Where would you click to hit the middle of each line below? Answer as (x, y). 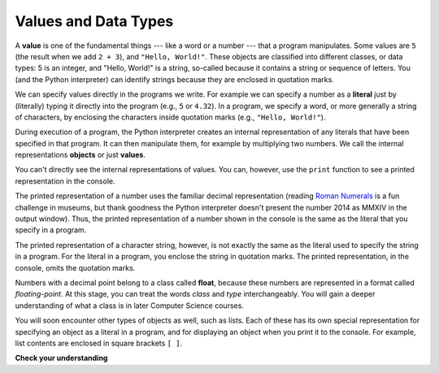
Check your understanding (61, 358)
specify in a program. (51, 230)
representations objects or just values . (80, 155)
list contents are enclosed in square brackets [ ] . (99, 343)
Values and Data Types (94, 21)
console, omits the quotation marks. (75, 267)
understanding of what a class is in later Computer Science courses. (129, 306)
